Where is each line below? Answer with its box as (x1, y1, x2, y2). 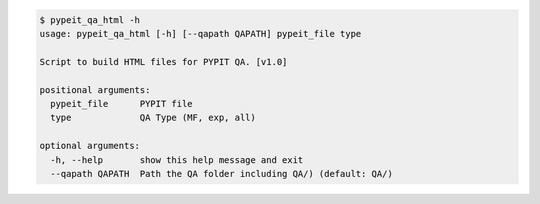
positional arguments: (39, 84, 151, 95)
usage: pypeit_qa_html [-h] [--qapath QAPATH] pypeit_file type (39, 28, 362, 39)
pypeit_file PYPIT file (50, 98, 194, 109)
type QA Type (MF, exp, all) (50, 112, 257, 124)
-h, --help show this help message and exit (50, 154, 304, 165)
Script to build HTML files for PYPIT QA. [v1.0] (39, 56, 288, 67)
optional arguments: (39, 140, 140, 152)
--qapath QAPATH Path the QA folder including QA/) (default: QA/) (50, 168, 394, 179)
